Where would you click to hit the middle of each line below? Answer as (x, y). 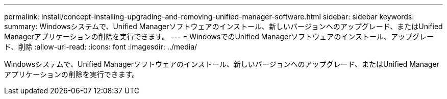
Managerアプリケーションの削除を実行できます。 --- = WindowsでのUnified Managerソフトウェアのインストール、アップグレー (219, 36)
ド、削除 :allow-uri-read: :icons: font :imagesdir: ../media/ (101, 47)
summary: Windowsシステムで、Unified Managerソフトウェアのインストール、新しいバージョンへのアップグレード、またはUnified (224, 26)
